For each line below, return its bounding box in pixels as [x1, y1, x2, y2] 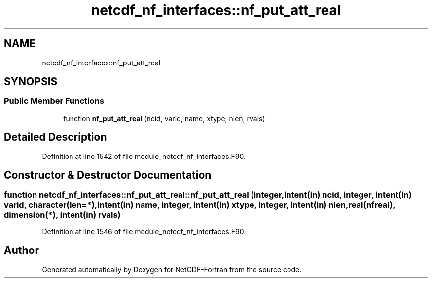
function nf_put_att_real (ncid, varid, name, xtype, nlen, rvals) [63, 114, 265, 123]
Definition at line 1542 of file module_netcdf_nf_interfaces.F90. [42, 152, 246, 160]
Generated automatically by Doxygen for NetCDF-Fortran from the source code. [42, 265, 302, 274]
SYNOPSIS [4, 75, 58, 88]
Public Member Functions [4, 96, 104, 106]
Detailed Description [4, 131, 107, 144]
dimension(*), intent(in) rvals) [4, 209, 121, 219]
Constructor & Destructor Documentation [4, 169, 212, 182]
